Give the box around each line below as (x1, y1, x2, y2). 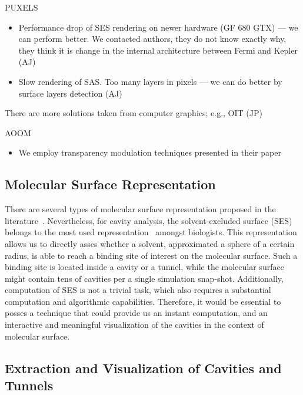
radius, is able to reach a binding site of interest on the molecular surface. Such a (5, 249, 298, 261)
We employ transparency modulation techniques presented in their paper (18, 146, 281, 159)
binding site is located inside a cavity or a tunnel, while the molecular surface (5, 261, 284, 273)
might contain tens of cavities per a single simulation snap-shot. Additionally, (5, 272, 284, 284)
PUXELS (5, 1, 38, 13)
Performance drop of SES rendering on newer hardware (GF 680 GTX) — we (18, 21, 298, 33)
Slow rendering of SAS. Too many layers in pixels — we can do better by (18, 75, 282, 87)
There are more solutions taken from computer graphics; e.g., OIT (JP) (5, 107, 262, 119)
